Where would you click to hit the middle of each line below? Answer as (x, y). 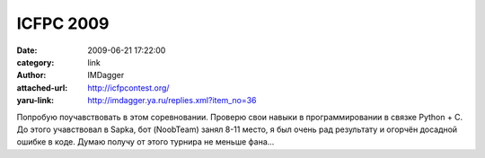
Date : (27, 50)
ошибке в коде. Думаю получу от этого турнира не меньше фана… (145, 142)
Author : (31, 75)
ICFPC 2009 (63, 23)
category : (35, 62)
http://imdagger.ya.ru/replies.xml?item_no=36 (172, 101)
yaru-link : (35, 101)
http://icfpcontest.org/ (128, 88)
